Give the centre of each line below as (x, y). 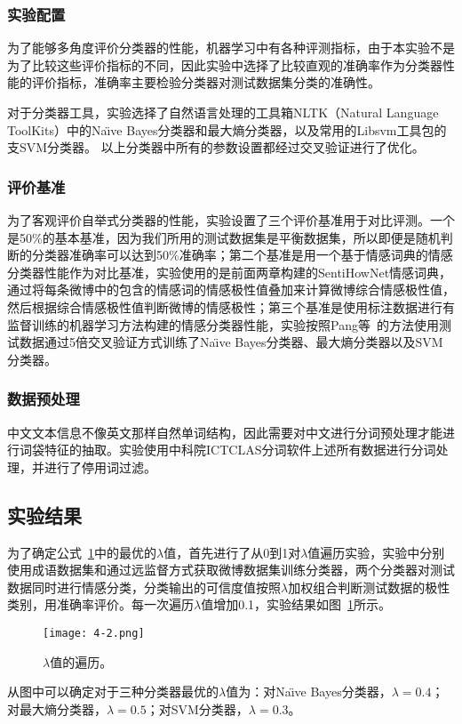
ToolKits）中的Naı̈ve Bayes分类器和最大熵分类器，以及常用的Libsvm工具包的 (227, 129)
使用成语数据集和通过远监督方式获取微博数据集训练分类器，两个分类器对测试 (231, 570)
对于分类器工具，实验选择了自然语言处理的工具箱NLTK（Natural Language (223, 112)
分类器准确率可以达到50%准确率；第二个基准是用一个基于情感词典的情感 (242, 255)
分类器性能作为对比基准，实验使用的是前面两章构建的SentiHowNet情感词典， (230, 272)
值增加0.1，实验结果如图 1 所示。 (296, 604)
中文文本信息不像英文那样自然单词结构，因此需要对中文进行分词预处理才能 (225, 432)
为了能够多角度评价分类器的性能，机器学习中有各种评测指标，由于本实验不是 (231, 48)
